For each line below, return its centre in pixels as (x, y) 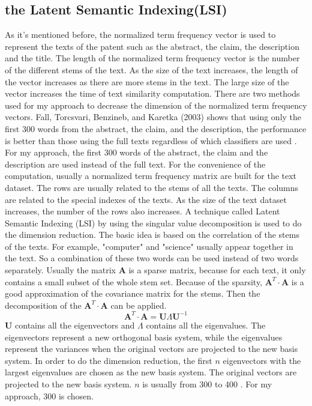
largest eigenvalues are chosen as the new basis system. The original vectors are (151, 372)
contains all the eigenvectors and (75, 325)
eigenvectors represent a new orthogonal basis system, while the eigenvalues (144, 337)
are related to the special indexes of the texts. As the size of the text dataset (146, 199)
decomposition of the (43, 305)
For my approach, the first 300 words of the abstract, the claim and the (136, 152)
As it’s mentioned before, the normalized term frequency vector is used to (140, 35)
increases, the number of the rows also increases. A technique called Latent (142, 211)
